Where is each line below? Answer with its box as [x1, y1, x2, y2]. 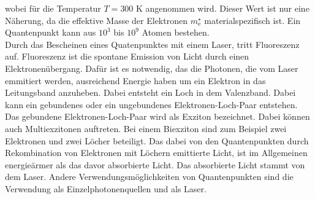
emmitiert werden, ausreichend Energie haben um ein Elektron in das [5, 74, 266, 87]
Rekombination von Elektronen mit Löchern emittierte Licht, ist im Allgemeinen [5, 146, 308, 159]
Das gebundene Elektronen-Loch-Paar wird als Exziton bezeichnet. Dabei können [5, 110, 310, 123]
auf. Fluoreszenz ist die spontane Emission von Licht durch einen [5, 50, 249, 63]
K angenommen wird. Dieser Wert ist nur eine [136, 2, 309, 14]
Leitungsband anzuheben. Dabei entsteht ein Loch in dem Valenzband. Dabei [5, 86, 296, 99]
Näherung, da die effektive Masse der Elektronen [5, 14, 188, 26]
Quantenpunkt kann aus [5, 26, 96, 39]
